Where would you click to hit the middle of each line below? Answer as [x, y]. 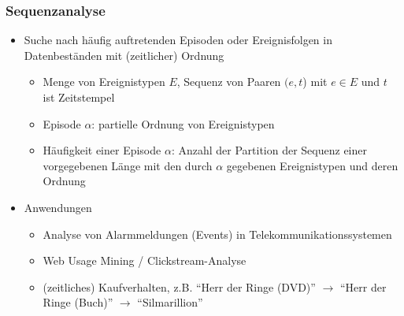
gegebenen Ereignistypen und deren [312, 165]
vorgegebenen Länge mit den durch [128, 165]
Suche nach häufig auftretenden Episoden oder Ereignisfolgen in [178, 40]
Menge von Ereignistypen [104, 82]
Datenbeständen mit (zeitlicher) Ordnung [124, 55]
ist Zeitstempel [79, 97]
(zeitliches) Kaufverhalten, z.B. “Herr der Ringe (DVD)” [179, 286]
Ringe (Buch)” [78, 302]
